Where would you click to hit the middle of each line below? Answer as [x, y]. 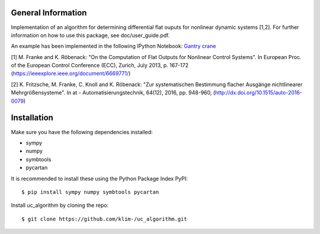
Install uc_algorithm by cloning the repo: [60, 205]
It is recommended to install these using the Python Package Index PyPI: [99, 178]
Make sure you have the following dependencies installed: [82, 132]
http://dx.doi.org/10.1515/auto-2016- [258, 93]
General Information [49, 13]
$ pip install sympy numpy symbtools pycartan [90, 192]
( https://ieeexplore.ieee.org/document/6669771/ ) [71, 73]
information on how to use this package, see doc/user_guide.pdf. [90, 35]
